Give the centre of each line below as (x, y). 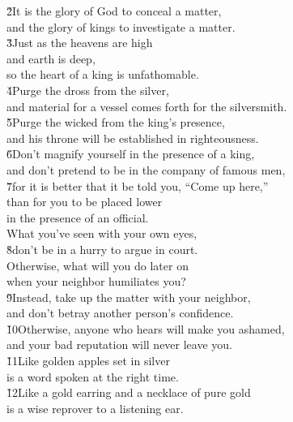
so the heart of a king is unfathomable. (103, 74)
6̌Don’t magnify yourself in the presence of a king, (131, 154)
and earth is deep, (51, 58)
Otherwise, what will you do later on (98, 265)
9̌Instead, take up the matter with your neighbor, (129, 297)
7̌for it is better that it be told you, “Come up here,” (138, 185)
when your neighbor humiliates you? (96, 281)
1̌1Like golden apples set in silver (88, 361)
